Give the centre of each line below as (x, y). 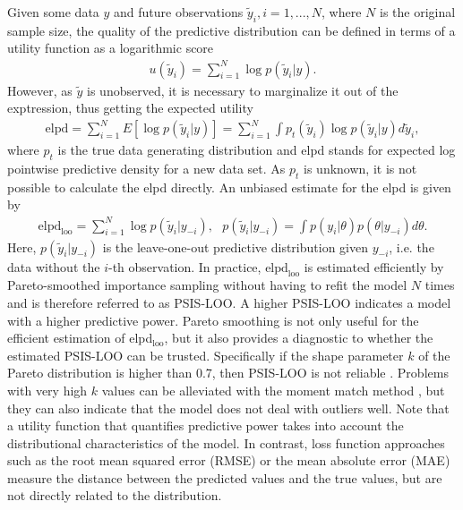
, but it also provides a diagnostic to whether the (299, 338)
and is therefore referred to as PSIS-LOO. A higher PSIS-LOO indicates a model (229, 302)
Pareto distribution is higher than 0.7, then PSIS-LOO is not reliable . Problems (228, 373)
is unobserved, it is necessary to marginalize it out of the (243, 90)
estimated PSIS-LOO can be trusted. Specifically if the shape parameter (206, 355)
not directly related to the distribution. (115, 495)
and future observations (179, 12)
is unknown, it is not (360, 169)
